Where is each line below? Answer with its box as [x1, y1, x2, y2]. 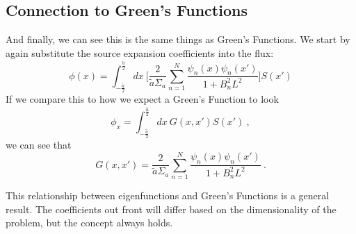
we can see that [6, 137, 72, 152]
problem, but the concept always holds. [6, 215, 173, 230]
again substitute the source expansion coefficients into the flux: [6, 45, 274, 60]
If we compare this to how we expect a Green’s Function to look [6, 92, 279, 106]
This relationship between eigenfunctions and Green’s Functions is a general [6, 187, 330, 202]
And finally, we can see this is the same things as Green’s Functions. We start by [6, 32, 350, 47]
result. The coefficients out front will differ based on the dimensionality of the [6, 201, 337, 216]
